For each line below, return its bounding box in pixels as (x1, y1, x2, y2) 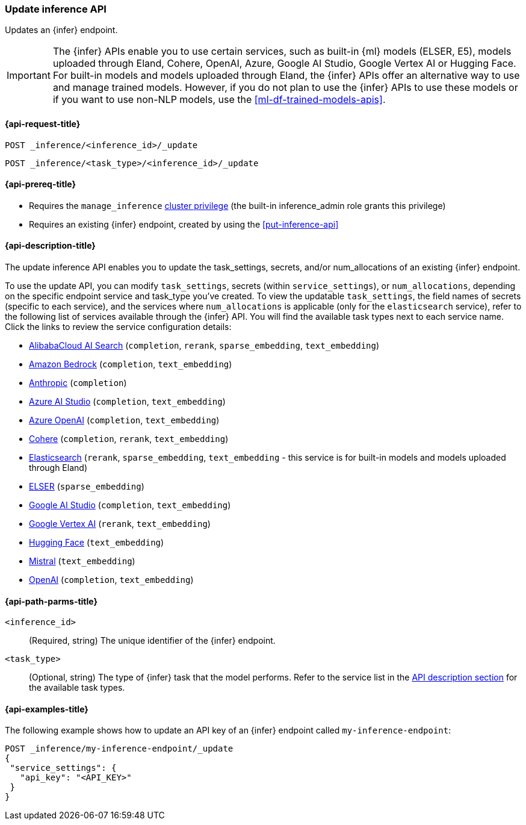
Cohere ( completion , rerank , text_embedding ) (29, 434, 229, 444)
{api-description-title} (5, 240, 96, 251)
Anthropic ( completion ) (29, 378, 127, 388)
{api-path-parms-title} (5, 596, 98, 606)
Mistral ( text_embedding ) (29, 556, 135, 567)
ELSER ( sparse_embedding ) (29, 481, 144, 492)
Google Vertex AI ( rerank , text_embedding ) (29, 518, 211, 529)
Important (7, 69, 51, 82)
